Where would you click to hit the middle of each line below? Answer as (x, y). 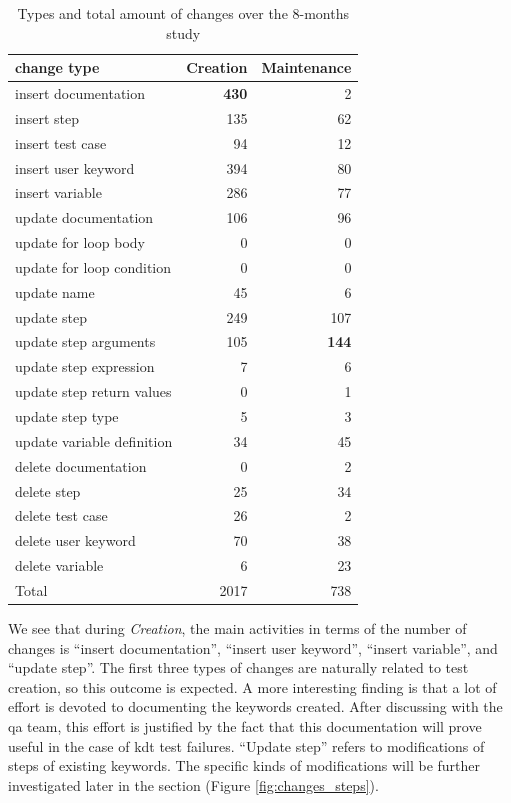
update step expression (85, 366)
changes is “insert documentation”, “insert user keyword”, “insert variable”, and (253, 647)
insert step (47, 117)
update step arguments (85, 341)
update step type (67, 416)
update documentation (84, 217)
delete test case (61, 515)
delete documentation (81, 465)
